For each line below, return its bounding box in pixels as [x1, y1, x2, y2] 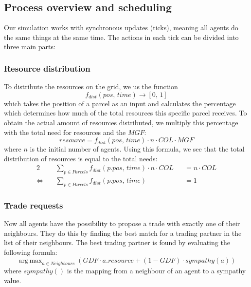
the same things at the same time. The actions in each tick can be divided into [4, 32, 239, 42]
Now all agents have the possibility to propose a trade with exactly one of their [4, 218, 240, 229]
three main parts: [4, 41, 55, 52]
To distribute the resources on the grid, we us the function [4, 81, 178, 92]
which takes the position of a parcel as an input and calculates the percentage [4, 98, 236, 108]
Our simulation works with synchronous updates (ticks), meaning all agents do [4, 22, 238, 33]
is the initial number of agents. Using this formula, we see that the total [30, 144, 245, 154]
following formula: [4, 247, 57, 257]
